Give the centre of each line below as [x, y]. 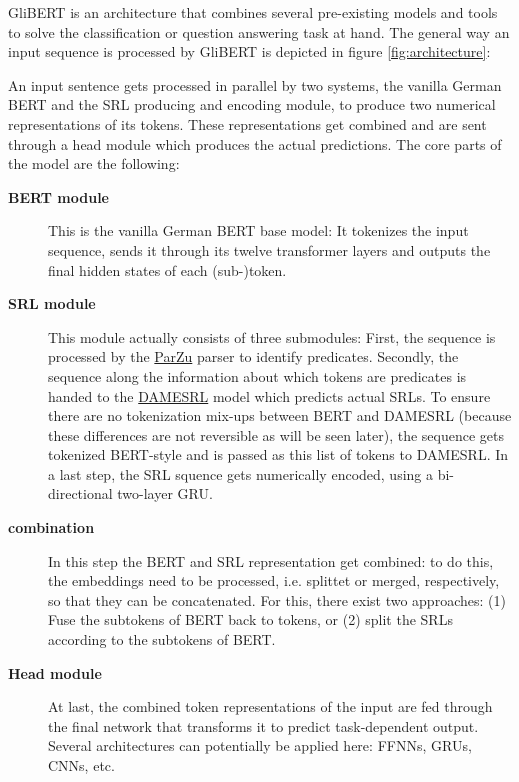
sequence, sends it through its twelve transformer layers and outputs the [269, 249]
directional [80, 493]
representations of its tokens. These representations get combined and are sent [247, 123]
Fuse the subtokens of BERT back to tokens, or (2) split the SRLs [250, 619]
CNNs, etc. [81, 765]
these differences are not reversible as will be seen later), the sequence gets [276, 434]
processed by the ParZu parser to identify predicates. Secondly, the [253, 356]
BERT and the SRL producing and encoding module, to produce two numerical [252, 104]
